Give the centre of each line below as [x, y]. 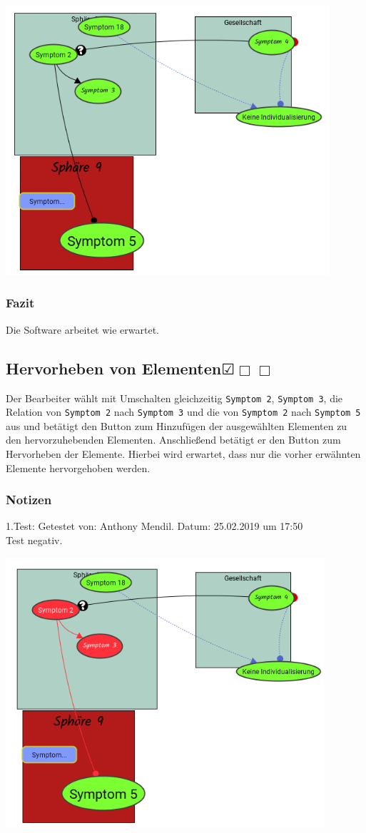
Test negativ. [34, 540]
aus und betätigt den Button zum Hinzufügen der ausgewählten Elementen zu [177, 425]
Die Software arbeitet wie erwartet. [82, 329]
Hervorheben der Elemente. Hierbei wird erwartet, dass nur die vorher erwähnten [183, 454]
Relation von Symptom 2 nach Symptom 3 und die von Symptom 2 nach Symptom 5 [183, 412]
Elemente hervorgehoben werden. [78, 467]
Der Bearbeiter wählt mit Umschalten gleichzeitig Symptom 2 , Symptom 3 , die [174, 398]
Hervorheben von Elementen [114, 368]
